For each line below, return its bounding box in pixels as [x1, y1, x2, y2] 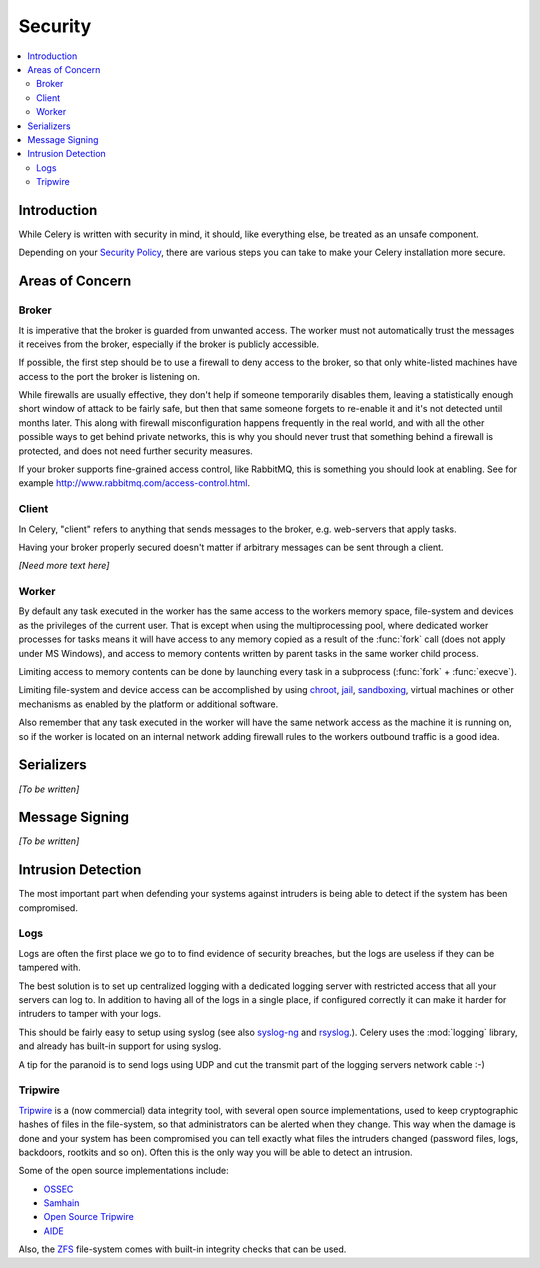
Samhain [43, 1197, 80, 1209]
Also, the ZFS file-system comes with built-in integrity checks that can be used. [18, 1243, 347, 1255]
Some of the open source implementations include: [18, 1165, 229, 1177]
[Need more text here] [18, 560, 110, 572]
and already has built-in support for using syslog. [18, 1040, 222, 1052]
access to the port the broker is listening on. [18, 370, 200, 382]
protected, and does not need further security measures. [18, 445, 254, 457]
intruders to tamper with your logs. [18, 1008, 162, 1020]
